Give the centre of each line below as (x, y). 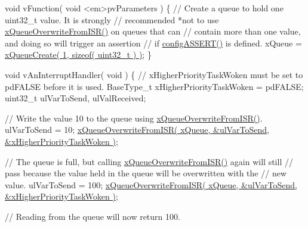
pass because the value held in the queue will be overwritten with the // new (146, 173)
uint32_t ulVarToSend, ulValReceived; (76, 98)
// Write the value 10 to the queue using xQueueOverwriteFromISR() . (134, 118)
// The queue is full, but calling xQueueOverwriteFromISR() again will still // (149, 161)
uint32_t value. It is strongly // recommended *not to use (112, 19)
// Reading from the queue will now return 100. (93, 216)
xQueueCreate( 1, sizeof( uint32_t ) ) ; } (78, 55)
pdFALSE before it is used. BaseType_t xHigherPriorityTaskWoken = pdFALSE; (154, 86)
